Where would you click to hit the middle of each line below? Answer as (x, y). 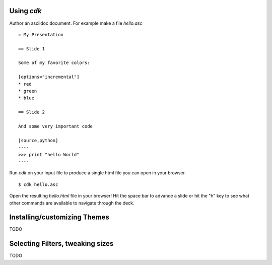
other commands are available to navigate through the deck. (72, 203)
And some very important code (56, 126)
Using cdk (25, 11)
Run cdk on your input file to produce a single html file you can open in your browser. (98, 173)
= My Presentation (41, 35)
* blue (26, 98)
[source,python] (38, 140)
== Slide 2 (32, 112)
